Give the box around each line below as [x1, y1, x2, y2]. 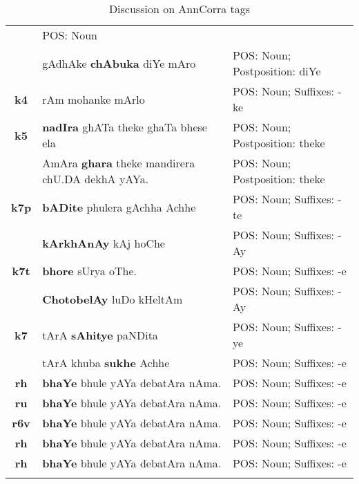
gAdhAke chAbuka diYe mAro [42, 55, 196, 71]
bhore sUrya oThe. [42, 263, 137, 279]
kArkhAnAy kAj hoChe [42, 234, 165, 251]
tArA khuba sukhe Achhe [42, 355, 170, 371]
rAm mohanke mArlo [42, 91, 145, 107]
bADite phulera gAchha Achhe [42, 198, 196, 215]
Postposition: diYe [232, 63, 321, 79]
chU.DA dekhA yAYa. [42, 171, 149, 187]
